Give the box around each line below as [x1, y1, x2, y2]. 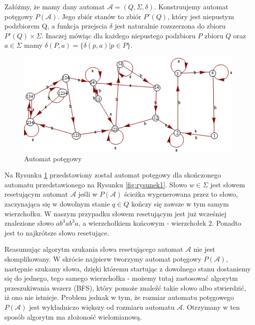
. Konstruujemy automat [154, 1, 228, 11]
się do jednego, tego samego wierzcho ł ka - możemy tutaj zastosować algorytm [4, 273, 238, 283]
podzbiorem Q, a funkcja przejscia [4, 21, 108, 31]
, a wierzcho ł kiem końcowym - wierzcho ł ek [78, 218, 206, 228]
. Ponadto [212, 218, 242, 228]
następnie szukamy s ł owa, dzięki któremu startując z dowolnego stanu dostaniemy [4, 263, 251, 273]
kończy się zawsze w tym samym [131, 198, 229, 208]
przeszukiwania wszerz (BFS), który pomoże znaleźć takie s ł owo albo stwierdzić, [4, 282, 246, 293]
